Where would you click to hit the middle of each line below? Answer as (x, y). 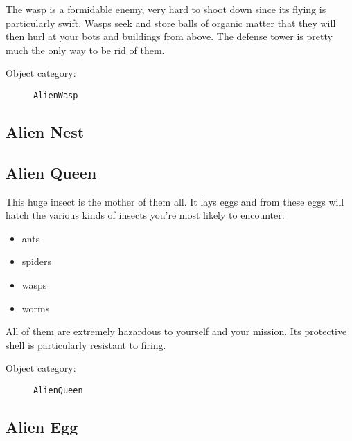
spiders (36, 261)
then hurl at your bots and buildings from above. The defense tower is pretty (169, 36)
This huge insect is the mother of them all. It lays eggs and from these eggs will (175, 201)
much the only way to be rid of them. (85, 49)
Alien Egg (42, 426)
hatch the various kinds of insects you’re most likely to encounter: (145, 215)
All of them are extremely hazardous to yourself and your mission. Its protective (176, 331)
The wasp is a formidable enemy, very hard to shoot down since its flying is (166, 9)
